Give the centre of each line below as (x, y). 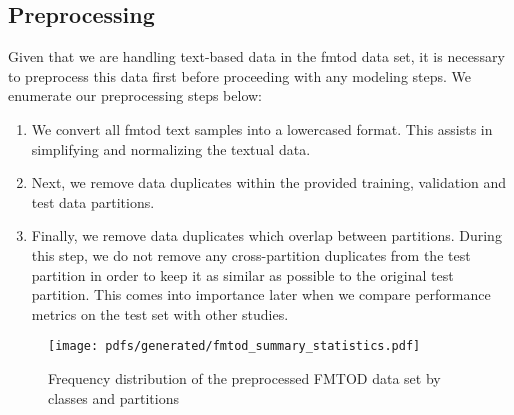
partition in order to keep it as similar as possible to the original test (242, 274)
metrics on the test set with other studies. (160, 313)
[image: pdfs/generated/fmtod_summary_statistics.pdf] (234, 346)
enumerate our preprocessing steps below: (135, 95)
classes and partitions (114, 397)
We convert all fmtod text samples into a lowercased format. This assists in (262, 128)
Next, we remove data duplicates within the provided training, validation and (269, 182)
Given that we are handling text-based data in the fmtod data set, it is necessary (256, 56)
